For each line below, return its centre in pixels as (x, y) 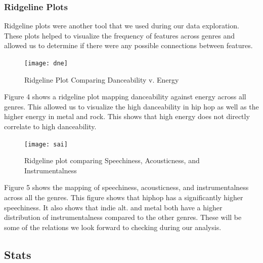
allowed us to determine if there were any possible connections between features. (128, 45)
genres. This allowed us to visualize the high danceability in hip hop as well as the (131, 106)
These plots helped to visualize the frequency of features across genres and (120, 35)
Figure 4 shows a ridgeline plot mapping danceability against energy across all (125, 97)
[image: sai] (46, 144)
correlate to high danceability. (50, 126)
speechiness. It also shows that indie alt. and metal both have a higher (113, 207)
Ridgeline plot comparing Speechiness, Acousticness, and (112, 160)
